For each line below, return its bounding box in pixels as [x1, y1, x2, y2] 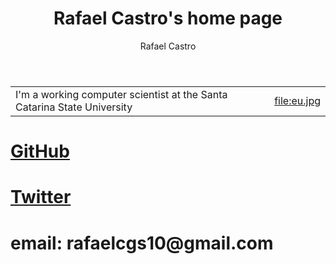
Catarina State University [15, 100, 133, 114]
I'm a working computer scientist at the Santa [15, 87, 228, 101]
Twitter [10, 186, 72, 209]
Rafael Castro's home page [53, 7, 283, 30]
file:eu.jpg [274, 93, 321, 107]
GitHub [10, 140, 70, 163]
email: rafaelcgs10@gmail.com [10, 232, 274, 254]
